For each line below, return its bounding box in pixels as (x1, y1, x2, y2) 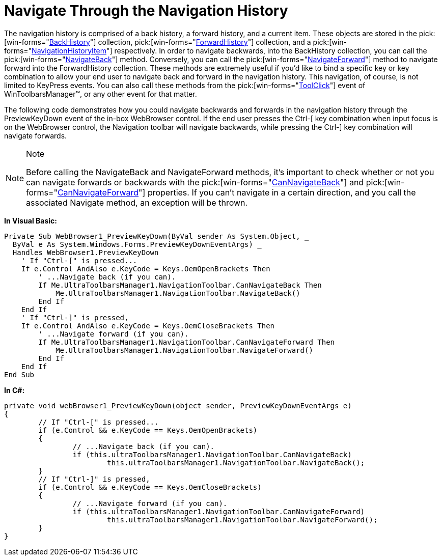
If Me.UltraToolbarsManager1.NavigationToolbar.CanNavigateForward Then (38, 338, 335, 346)
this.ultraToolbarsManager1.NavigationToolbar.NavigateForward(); (107, 515, 378, 524)
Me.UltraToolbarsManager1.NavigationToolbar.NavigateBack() (56, 289, 300, 297)
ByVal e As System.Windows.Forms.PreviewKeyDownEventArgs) (12, 240, 253, 248)
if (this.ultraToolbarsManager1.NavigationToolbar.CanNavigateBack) (72, 450, 352, 459)
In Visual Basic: (4, 216, 57, 225)
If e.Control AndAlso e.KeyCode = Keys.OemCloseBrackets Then (21, 321, 275, 330)
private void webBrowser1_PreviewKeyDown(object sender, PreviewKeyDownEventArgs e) (4, 401, 352, 410)
